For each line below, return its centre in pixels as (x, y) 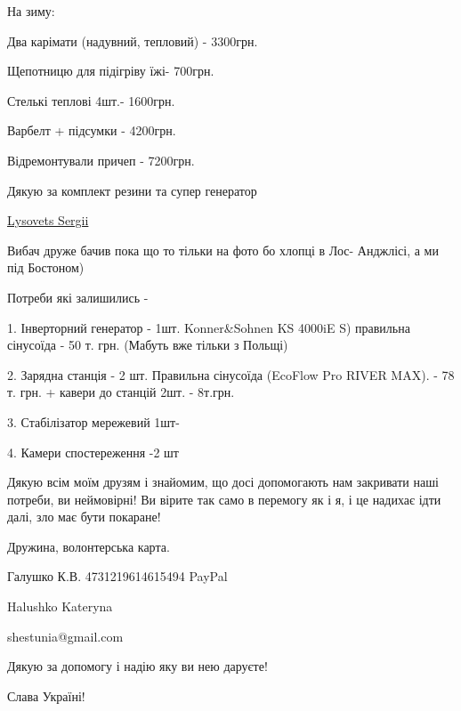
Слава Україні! (46, 695)
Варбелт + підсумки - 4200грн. (92, 130)
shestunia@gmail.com (65, 636)
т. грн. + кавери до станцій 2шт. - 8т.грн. (121, 392)
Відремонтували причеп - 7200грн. (101, 160)
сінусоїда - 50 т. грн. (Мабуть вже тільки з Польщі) (148, 345)
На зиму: (31, 11)
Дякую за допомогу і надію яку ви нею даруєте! (137, 666)
